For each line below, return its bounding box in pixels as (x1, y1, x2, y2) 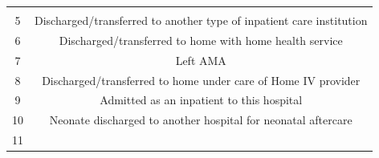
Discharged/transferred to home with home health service (59, 31, 343, 48)
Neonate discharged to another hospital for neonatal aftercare (49, 111, 353, 128)
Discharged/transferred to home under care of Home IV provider (42, 71, 361, 88)
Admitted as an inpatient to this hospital (100, 91, 303, 108)
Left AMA (175, 51, 226, 68)
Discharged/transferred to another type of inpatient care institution (35, 12, 368, 28)
